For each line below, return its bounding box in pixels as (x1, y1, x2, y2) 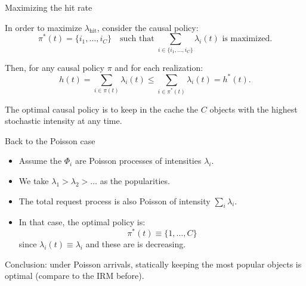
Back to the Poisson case (5, 134, 95, 147)
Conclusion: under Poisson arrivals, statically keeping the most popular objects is (5, 257, 302, 270)
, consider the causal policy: (97, 21, 199, 33)
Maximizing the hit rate (5, 1, 92, 13)
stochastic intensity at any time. (5, 114, 122, 127)
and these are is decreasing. (85, 238, 186, 250)
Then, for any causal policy (5, 61, 104, 73)
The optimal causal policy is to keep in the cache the (5, 102, 199, 115)
